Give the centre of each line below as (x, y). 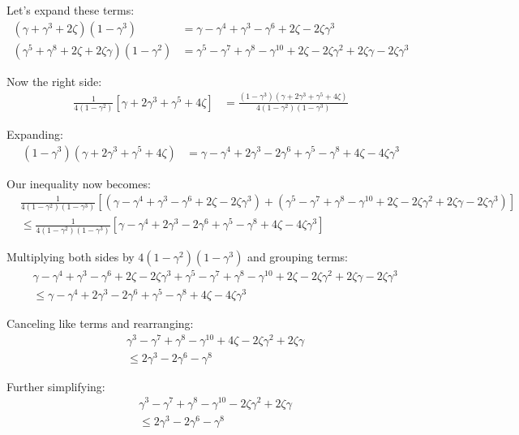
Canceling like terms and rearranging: (100, 323)
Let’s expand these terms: (71, 10)
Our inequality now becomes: (79, 183)
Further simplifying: (56, 386)
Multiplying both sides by (71, 256)
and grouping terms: (298, 256)
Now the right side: (54, 81)
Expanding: (35, 134)
